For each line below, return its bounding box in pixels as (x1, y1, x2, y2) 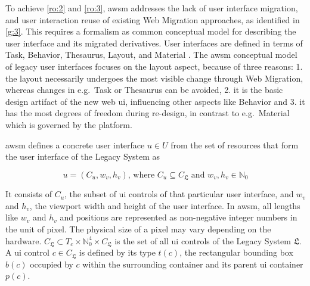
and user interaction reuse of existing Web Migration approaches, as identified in (5, 13, 300, 26)
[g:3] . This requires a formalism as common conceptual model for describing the (5, 25, 296, 38)
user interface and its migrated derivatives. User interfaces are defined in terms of (5, 36, 303, 49)
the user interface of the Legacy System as (5, 150, 160, 163)
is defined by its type (79, 246, 156, 259)
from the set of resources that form (170, 138, 299, 151)
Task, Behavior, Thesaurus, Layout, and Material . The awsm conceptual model (5, 48, 297, 61)
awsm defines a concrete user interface (5, 138, 145, 151)
